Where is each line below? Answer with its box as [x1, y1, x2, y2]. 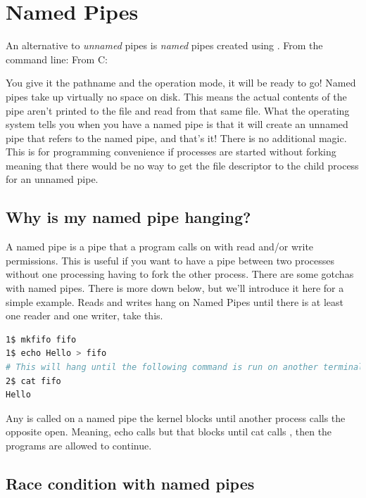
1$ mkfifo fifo [6, 334, 77, 345]
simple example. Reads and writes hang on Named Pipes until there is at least [6, 294, 344, 309]
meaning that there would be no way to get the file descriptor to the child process [6, 158, 359, 172]
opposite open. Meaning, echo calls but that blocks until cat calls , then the [6, 424, 332, 439]
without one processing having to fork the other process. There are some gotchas [6, 267, 354, 281]
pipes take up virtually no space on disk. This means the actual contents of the [6, 89, 347, 103]
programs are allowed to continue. [6, 438, 152, 452]
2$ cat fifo [6, 376, 61, 386]
